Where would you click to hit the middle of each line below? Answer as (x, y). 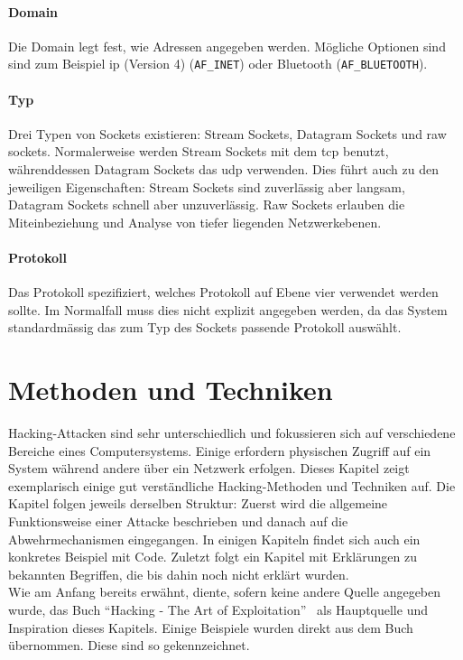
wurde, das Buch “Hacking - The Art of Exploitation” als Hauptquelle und (218, 610)
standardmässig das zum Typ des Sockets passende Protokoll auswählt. (205, 327)
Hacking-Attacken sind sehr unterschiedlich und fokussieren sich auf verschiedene (232, 433)
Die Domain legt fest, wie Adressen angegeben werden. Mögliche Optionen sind (227, 46)
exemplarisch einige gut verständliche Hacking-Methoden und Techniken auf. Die (232, 485)
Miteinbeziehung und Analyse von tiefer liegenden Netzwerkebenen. (195, 222)
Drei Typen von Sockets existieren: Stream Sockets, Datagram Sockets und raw (227, 133)
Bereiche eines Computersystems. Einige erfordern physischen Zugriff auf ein (220, 450)
